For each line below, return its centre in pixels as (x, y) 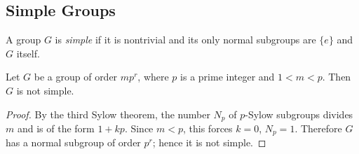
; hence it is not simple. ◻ (209, 142)
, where (153, 77)
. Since (139, 128)
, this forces (208, 128)
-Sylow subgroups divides (299, 114)
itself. (28, 53)
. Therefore (318, 128)
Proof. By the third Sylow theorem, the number (108, 114)
